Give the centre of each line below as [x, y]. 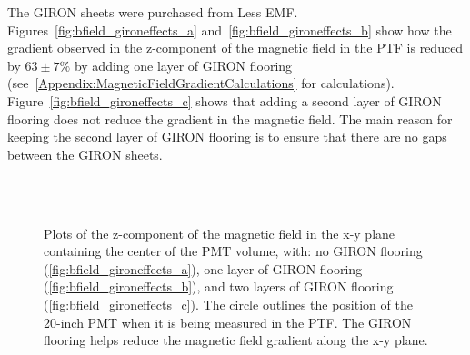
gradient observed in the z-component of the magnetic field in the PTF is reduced [235, 48]
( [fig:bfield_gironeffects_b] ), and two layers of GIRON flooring [219, 286]
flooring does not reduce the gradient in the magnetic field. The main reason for [230, 118]
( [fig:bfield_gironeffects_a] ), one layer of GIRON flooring [203, 268]
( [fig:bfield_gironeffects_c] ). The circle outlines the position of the [228, 304]
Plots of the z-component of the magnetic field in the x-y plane [220, 233]
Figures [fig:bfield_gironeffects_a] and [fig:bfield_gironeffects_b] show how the [230, 30]
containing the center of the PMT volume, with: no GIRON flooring [233, 251]
